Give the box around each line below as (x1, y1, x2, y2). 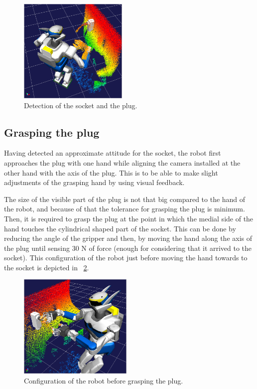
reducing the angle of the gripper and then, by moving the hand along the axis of (4, 233, 253, 243)
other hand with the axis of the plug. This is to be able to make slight (4, 167, 218, 178)
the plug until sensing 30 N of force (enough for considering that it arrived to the (4, 242, 252, 253)
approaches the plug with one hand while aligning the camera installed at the (4, 157, 241, 168)
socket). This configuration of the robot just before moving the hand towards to (4, 252, 248, 263)
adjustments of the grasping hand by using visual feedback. (4, 177, 185, 188)
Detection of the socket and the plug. (24, 100, 137, 110)
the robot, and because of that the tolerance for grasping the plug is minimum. (4, 203, 245, 214)
